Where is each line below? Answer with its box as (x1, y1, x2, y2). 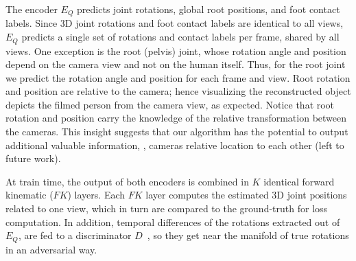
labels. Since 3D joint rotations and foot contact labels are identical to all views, (5, 16, 344, 30)
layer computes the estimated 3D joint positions (145, 188, 347, 202)
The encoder (5, 2, 58, 16)
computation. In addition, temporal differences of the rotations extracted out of (5, 214, 340, 229)
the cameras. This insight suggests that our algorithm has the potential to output (5, 124, 348, 139)
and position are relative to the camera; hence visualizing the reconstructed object (5, 84, 351, 98)
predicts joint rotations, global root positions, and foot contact (77, 2, 340, 16)
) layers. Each (67, 188, 126, 202)
